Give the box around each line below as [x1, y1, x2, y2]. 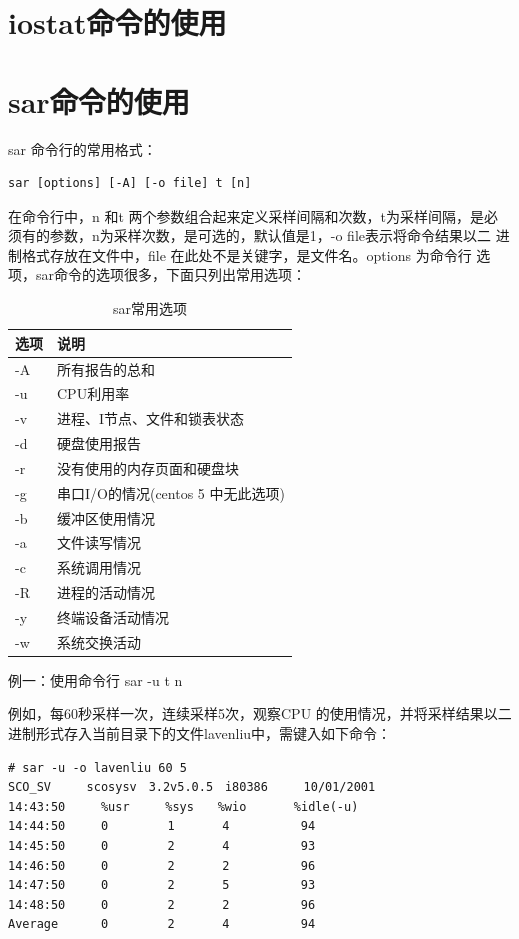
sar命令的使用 [8, 80, 190, 121]
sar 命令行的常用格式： [8, 138, 157, 159]
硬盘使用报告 [57, 433, 141, 454]
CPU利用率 [57, 383, 130, 404]
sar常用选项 [112, 298, 187, 319]
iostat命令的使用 [8, 2, 227, 43]
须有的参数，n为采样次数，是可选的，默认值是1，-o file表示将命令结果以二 [8, 225, 491, 246]
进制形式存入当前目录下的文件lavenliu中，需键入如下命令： [8, 723, 392, 744]
